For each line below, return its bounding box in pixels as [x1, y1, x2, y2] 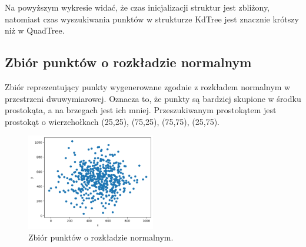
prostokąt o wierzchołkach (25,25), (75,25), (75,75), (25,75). [5, 115, 219, 127]
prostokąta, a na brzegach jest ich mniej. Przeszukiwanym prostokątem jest [5, 104, 277, 116]
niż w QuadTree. [5, 24, 65, 37]
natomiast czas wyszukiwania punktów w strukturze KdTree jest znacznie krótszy [5, 12, 299, 25]
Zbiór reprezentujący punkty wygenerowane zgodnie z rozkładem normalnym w [5, 80, 291, 93]
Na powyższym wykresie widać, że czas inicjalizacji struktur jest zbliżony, [5, 1, 270, 13]
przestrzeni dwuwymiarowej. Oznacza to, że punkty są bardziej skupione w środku [5, 92, 301, 104]
